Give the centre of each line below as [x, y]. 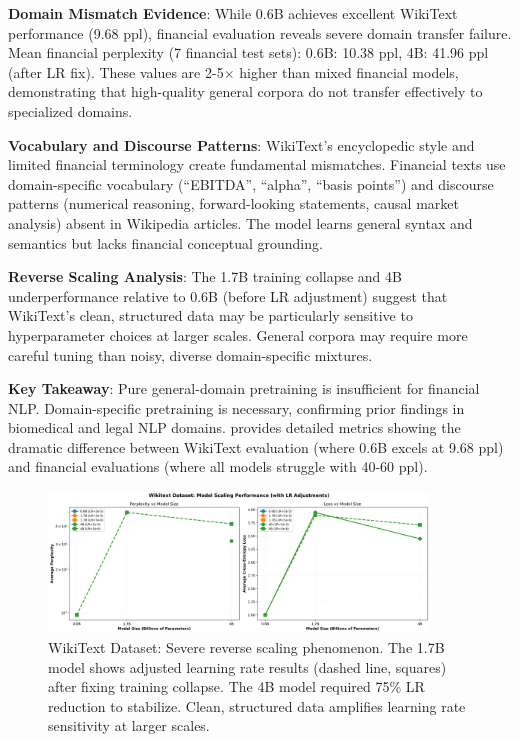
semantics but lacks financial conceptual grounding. [165, 242]
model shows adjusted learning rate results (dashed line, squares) [247, 666]
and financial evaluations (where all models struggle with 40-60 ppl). [218, 466]
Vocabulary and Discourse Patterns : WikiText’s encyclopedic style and [241, 144]
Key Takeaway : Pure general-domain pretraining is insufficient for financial [244, 388]
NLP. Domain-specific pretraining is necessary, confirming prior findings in [236, 407]
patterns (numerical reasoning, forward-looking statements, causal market [233, 203]
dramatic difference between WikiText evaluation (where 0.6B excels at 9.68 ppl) [256, 446]
